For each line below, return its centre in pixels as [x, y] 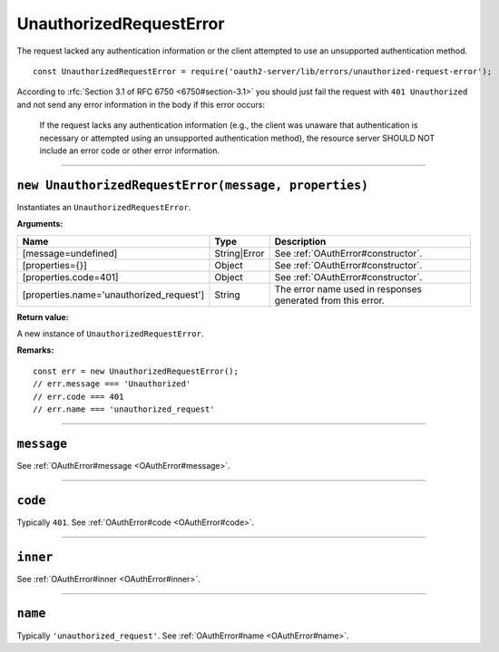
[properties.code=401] [70, 277]
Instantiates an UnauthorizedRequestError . [104, 207]
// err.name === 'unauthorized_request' [124, 409]
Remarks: [35, 350]
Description [300, 241]
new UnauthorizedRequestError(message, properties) [193, 185]
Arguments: [40, 224]
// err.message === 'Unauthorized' [112, 384]
